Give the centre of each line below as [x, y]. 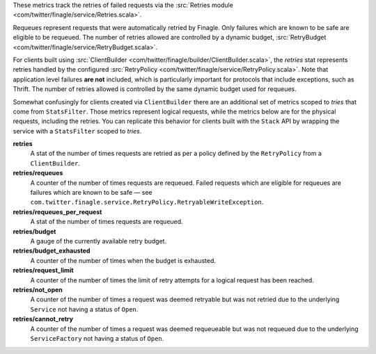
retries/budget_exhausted [52, 251]
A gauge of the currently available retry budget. [99, 241]
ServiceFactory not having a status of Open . [97, 338]
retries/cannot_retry [43, 319]
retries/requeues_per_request [57, 211]
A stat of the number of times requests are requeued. [107, 222]
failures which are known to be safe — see [91, 193]
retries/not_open [38, 289]
